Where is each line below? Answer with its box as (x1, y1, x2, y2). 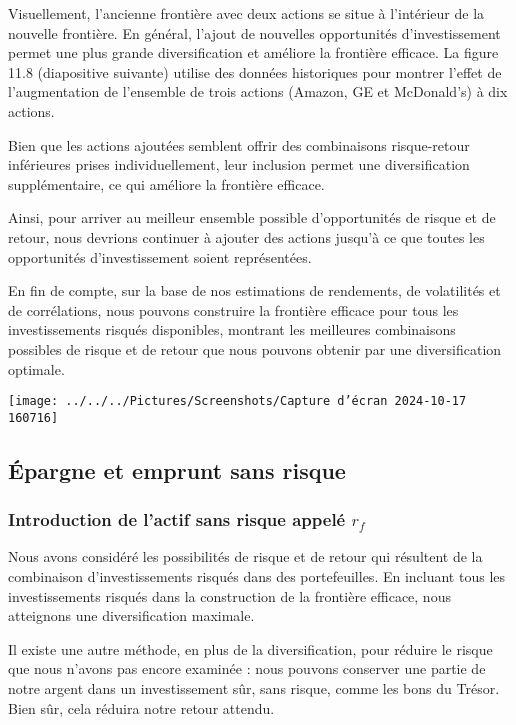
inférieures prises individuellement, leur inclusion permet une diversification (8, 154, 470, 175)
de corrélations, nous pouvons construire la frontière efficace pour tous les (8, 299, 459, 320)
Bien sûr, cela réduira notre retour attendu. (8, 697, 275, 718)
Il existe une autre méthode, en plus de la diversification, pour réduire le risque (8, 638, 493, 659)
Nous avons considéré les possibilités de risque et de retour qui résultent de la (8, 546, 483, 567)
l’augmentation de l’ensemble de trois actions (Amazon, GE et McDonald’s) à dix (8, 81, 508, 102)
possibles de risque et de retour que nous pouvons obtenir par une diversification (8, 338, 502, 359)
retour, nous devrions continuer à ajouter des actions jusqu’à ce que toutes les (8, 226, 485, 247)
